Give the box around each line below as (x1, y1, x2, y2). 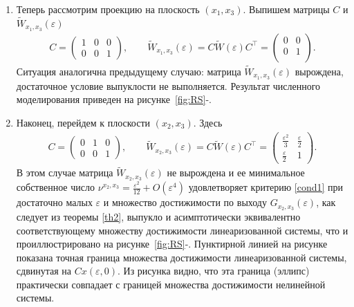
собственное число (16, 180, 95, 194)
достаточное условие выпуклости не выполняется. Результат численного (16, 78, 321, 93)
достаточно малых (16, 195, 93, 210)
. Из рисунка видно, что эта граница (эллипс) (117, 263, 310, 278)
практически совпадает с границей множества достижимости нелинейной (16, 277, 326, 291)
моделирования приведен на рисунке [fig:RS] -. (16, 92, 212, 106)
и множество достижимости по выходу (103, 195, 267, 210)
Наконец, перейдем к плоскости (16, 115, 151, 129)
